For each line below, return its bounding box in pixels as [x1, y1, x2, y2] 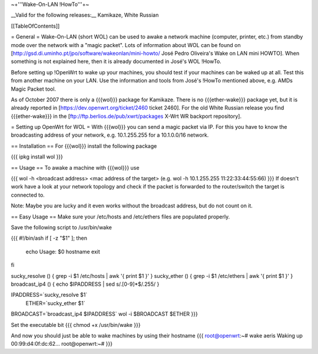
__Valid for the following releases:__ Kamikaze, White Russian [11, 12, 159, 19]
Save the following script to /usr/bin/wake [11, 224, 112, 231]
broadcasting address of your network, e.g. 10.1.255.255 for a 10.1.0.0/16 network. [11, 131, 209, 138]
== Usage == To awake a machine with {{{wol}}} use [11, 164, 140, 171]
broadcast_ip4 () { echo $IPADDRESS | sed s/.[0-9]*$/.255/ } [11, 280, 160, 287]
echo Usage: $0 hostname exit [25, 248, 100, 255]
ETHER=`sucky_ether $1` [25, 299, 85, 306]
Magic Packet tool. [11, 85, 56, 92]
